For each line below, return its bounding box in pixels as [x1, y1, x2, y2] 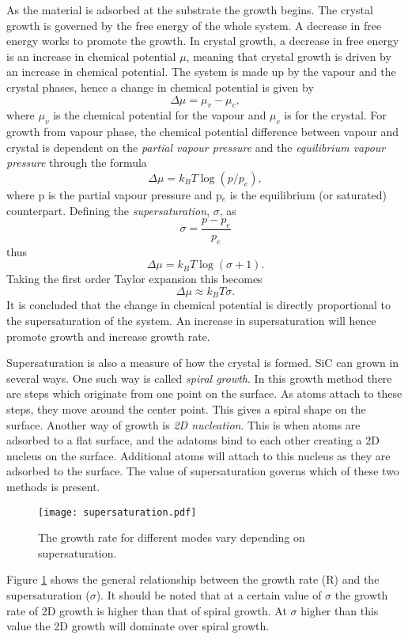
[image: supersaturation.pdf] [38, 506, 197, 518]
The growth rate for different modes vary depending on [38, 529, 305, 546]
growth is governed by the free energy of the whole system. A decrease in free [6, 17, 382, 33]
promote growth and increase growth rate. [6, 327, 210, 344]
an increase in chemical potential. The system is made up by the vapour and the [6, 63, 396, 80]
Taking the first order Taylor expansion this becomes [6, 270, 263, 287]
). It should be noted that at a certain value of [96, 586, 322, 603]
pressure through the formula [6, 154, 147, 171]
